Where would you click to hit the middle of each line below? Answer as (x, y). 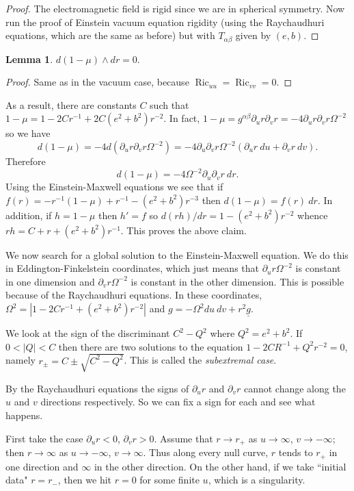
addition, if (29, 215)
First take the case (44, 438)
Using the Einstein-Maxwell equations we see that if (114, 187)
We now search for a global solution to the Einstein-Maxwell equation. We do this (177, 254)
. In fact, (182, 118)
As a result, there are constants (71, 104)
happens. (24, 415)
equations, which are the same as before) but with (110, 35)
